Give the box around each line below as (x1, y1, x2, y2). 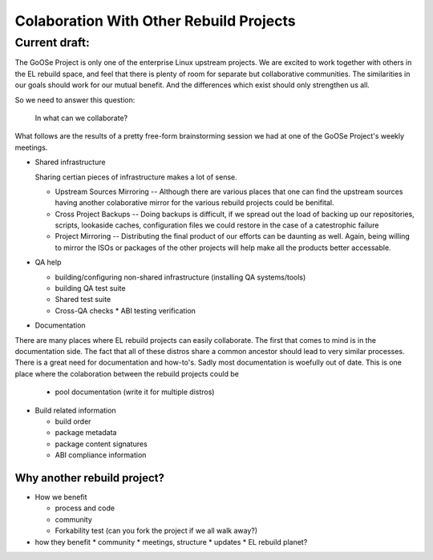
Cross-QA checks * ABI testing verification (55, 305, 196, 316)
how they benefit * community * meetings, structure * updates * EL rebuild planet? (34, 537, 308, 546)
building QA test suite (55, 284, 126, 293)
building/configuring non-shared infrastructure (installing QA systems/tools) (55, 272, 306, 282)
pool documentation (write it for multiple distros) (55, 387, 215, 397)
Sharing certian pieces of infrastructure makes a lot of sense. (34, 172, 238, 182)
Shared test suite (55, 295, 111, 304)
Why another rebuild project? (14, 471, 164, 485)
